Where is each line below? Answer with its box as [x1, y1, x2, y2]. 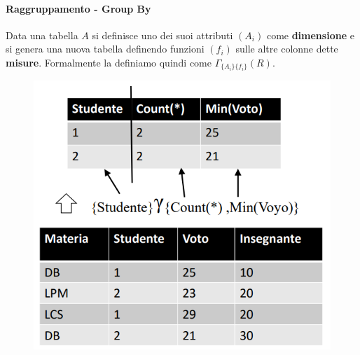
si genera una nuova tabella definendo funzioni [6, 41, 205, 56]
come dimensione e [266, 27, 354, 42]
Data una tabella [6, 27, 78, 42]
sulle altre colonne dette [235, 41, 338, 56]
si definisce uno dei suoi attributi [92, 27, 233, 42]
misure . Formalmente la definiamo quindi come [6, 55, 212, 69]
